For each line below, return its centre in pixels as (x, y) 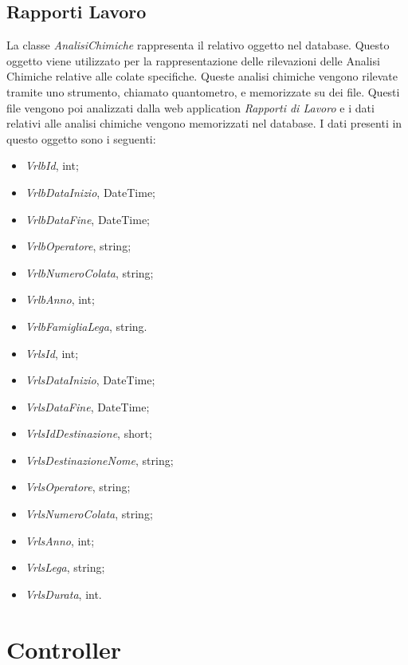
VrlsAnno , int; (60, 540)
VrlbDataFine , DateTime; (88, 219)
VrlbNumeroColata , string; (89, 272)
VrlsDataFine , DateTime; (87, 406)
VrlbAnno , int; (60, 299)
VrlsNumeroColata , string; (89, 514)
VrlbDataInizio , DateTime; (90, 192)
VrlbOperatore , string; (78, 246)
